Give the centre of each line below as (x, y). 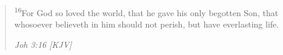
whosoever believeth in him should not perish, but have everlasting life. (147, 24)
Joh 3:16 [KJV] (43, 44)
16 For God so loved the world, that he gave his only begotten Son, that (146, 12)
